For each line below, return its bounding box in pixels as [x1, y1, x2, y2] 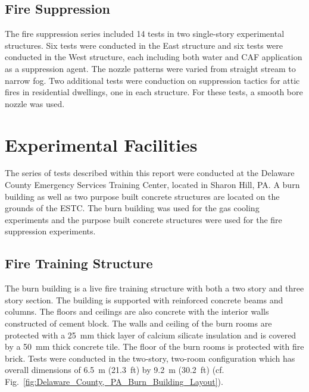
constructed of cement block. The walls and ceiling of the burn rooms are [5, 317, 272, 330]
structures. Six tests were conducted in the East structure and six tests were [5, 39, 283, 51]
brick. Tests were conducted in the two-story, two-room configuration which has [5, 352, 295, 364]
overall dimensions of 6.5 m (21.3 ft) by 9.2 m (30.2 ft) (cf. [5, 363, 224, 376]
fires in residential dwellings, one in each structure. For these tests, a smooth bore [5, 86, 303, 98]
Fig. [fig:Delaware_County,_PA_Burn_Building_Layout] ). [5, 375, 223, 387]
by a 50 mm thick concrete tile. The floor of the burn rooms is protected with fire [5, 340, 304, 353]
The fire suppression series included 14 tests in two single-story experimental [5, 27, 285, 40]
